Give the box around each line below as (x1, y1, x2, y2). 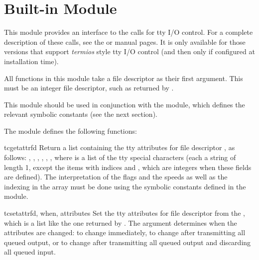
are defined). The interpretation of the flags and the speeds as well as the (4, 172, 228, 182)
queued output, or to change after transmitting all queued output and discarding (4, 237, 251, 247)
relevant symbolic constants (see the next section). (4, 109, 157, 119)
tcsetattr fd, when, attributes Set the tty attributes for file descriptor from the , (4, 208, 246, 218)
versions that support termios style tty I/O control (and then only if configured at (4, 46, 255, 57)
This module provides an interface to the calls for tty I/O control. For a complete (4, 27, 253, 37)
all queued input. (4, 247, 56, 257)
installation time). (4, 56, 59, 66)
